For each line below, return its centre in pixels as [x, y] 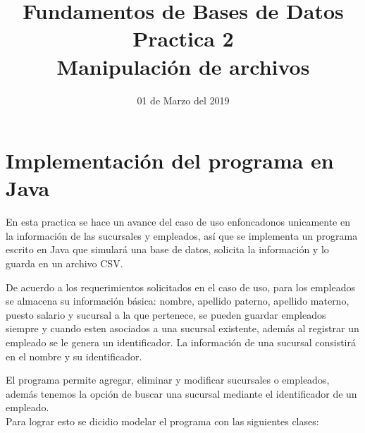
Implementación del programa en [170, 160]
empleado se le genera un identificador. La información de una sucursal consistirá [181, 342]
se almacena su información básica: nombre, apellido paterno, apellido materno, [178, 301]
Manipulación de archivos [183, 66]
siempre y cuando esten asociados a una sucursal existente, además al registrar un [182, 328]
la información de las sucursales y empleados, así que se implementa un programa [182, 235]
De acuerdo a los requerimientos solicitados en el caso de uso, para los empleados [180, 287]
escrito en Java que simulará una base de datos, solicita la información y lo [167, 249]
